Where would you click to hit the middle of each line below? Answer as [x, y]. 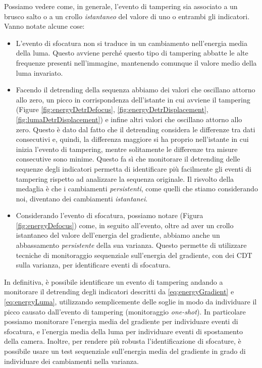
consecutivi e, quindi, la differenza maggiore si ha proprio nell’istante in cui [132, 139]
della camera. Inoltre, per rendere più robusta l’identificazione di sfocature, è [123, 341]
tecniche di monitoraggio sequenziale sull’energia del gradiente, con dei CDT [134, 255]
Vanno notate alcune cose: [44, 26]
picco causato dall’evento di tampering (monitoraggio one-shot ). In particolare [125, 311]
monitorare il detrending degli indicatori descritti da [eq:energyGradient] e [119, 292]
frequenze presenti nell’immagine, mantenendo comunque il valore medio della [136, 62]
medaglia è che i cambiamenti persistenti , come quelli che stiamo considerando [137, 189]
